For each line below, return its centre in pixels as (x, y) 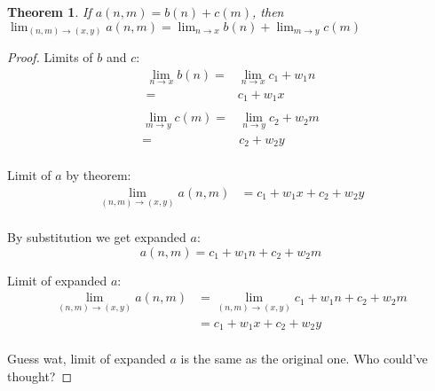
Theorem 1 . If (49, 12)
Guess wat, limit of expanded (87, 359)
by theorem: (99, 175)
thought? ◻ (40, 375)
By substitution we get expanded (97, 237)
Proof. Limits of (50, 57)
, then (268, 12)
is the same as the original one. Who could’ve (304, 359)
